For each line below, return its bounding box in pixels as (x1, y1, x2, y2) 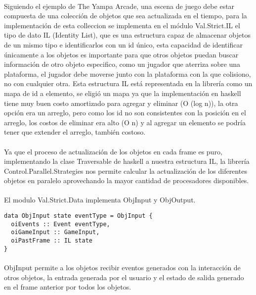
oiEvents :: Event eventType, (11, 220, 110, 228)
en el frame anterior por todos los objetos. (4, 282, 131, 292)
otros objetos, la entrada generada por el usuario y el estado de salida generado (4, 272, 244, 282)
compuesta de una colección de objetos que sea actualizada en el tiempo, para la (4, 10, 247, 21)
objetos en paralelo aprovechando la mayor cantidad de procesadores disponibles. (4, 175, 249, 186)
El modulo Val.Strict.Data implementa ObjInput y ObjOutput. (4, 195, 196, 205)
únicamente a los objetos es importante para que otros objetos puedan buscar (4, 49, 239, 59)
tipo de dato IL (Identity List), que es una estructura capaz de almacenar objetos (4, 30, 251, 40)
